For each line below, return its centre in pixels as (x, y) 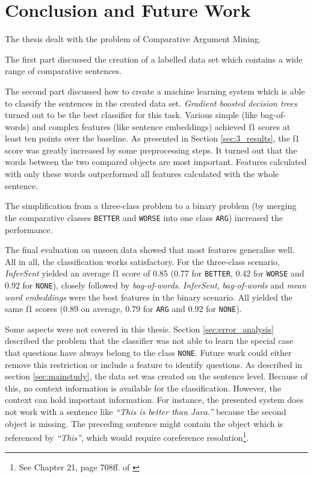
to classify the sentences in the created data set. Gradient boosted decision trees (151, 103)
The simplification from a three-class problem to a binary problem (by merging (151, 206)
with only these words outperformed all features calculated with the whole (142, 174)
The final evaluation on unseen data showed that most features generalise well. (150, 250)
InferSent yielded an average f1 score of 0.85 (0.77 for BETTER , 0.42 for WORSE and (155, 273)
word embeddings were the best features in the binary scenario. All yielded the (149, 297)
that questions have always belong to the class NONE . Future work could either (148, 353)
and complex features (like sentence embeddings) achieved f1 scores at (161, 126)
